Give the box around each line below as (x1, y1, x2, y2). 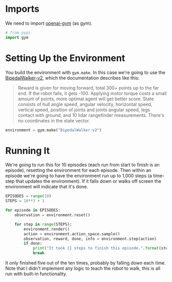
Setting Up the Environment (5, 52, 125, 64)
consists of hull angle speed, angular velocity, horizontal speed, (17, 101, 153, 107)
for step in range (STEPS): (14, 222, 72, 227)
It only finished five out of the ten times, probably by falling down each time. (5, 260, 166, 266)
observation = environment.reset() (14, 213, 91, 218)
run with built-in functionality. (5, 271, 68, 277)
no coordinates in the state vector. (17, 117, 91, 124)
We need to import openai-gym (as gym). (5, 20, 93, 26)
